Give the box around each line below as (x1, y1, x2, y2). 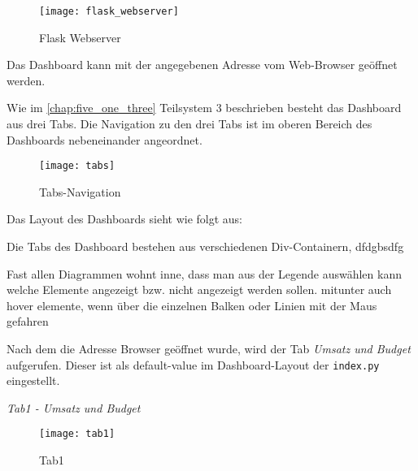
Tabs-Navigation (39, 183, 121, 200)
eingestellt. (7, 372, 60, 389)
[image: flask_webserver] (39, 6, 179, 17)
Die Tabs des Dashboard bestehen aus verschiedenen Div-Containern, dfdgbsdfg (7, 238, 404, 255)
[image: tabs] (39, 160, 115, 172)
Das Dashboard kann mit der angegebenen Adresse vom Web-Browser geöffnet (7, 56, 398, 73)
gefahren (7, 313, 49, 330)
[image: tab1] (39, 428, 115, 440)
